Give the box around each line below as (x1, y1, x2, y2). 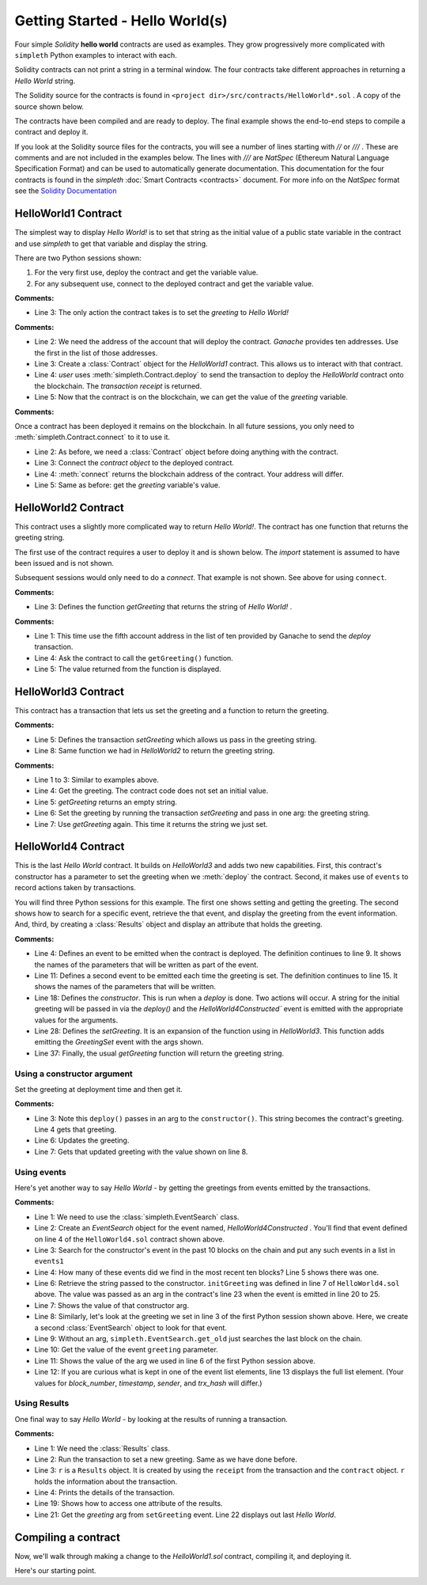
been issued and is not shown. (14, 559, 115, 568)
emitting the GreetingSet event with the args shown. (34, 1037, 204, 1047)
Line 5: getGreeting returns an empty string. (34, 797, 178, 806)
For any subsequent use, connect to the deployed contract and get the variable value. (34, 279, 314, 288)
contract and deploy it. (14, 127, 89, 137)
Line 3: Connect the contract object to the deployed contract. (34, 458, 235, 468)
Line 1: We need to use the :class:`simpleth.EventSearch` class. (34, 1212, 240, 1222)
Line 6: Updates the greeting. (34, 1136, 130, 1145)
